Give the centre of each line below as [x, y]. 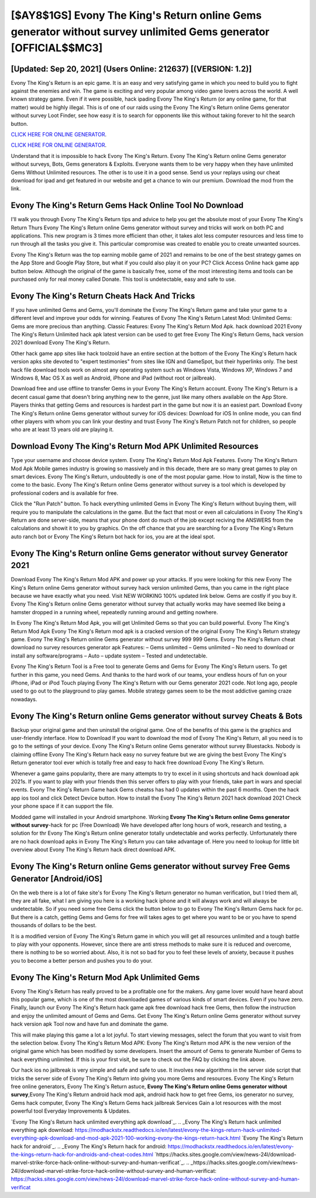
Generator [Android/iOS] [56, 878]
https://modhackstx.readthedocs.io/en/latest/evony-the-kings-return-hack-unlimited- [178, 1130]
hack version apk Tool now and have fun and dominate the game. [90, 1024]
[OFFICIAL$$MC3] [57, 48]
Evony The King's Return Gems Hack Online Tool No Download [127, 206]
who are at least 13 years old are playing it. [62, 429]
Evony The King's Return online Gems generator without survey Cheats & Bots [157, 716]
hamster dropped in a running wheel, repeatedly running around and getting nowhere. [114, 612]
